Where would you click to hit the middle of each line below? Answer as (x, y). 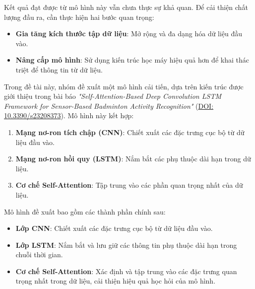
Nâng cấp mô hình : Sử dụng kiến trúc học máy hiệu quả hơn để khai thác (132, 60)
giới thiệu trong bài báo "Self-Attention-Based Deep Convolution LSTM (113, 96)
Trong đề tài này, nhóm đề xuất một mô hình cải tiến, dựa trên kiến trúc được (124, 86)
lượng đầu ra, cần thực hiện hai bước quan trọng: (79, 17)
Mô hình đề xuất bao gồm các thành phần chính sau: (85, 211)
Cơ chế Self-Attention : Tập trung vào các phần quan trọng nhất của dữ (129, 185)
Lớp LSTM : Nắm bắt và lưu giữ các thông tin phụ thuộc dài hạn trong (126, 245)
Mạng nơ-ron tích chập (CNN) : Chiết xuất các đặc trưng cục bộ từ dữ (130, 132)
